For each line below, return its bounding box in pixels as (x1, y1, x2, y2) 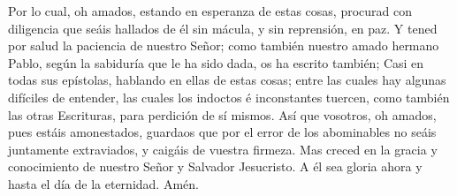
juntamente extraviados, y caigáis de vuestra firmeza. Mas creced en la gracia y (8, 139, 438, 158)
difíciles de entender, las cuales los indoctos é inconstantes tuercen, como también (8, 87, 450, 106)
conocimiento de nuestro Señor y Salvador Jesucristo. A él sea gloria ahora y (8, 157, 423, 176)
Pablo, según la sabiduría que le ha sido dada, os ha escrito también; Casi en (8, 53, 424, 72)
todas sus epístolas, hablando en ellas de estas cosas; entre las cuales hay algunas (8, 71, 446, 89)
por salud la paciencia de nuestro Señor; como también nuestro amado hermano (8, 36, 439, 55)
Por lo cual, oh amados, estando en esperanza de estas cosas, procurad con (8, 2, 413, 19)
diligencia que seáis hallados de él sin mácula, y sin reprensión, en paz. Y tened (8, 19, 438, 37)
